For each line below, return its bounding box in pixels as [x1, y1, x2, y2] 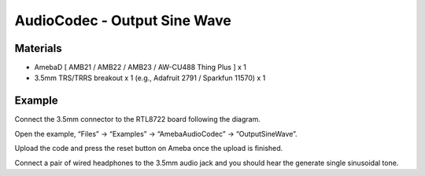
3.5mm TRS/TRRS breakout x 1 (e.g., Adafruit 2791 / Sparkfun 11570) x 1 [34, 73, 266, 82]
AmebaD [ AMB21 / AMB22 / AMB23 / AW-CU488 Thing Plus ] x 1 [34, 63, 247, 72]
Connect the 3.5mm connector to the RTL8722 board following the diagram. [14, 115, 261, 124]
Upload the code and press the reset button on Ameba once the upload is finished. [14, 144, 283, 153]
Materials [14, 42, 62, 55]
